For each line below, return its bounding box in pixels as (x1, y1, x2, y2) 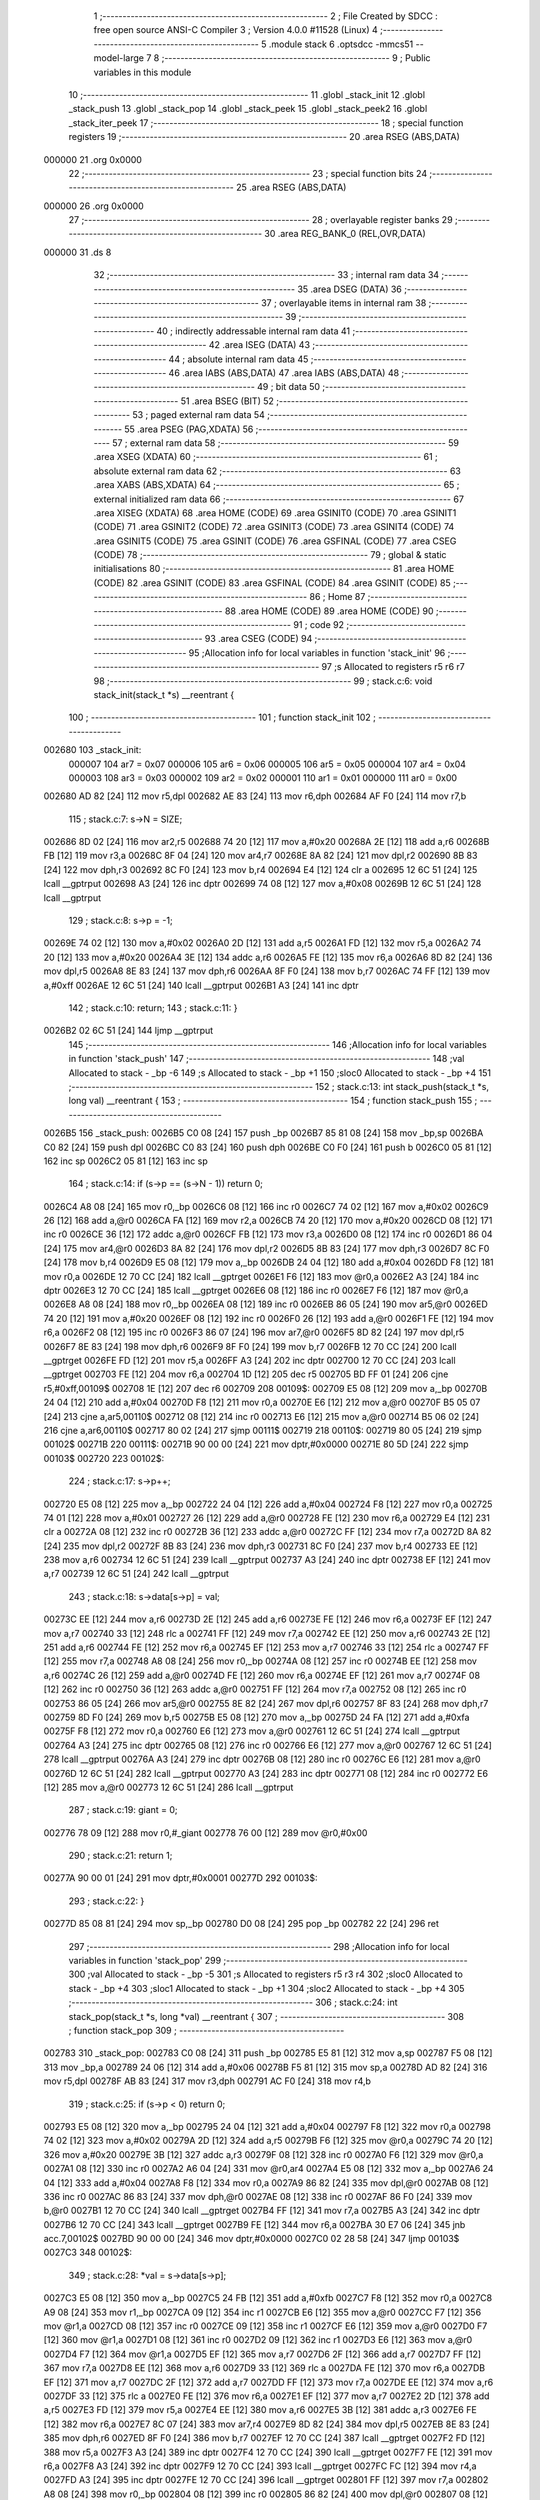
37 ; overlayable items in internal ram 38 (260, 297, 427, 309)
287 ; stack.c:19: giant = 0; (68, 1804, 179, 1816)
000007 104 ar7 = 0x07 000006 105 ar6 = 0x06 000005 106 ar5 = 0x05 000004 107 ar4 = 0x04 (68, 758, 467, 770)
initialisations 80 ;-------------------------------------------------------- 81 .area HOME (93, 563, 455, 575)
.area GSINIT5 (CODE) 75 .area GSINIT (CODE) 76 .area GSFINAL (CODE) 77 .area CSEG (93, 535, 457, 547)
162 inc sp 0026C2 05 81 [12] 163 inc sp (43, 1155, 209, 1167)
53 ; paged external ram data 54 (131, 409, 265, 421)
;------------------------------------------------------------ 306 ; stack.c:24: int (68, 1996, 399, 2009)
